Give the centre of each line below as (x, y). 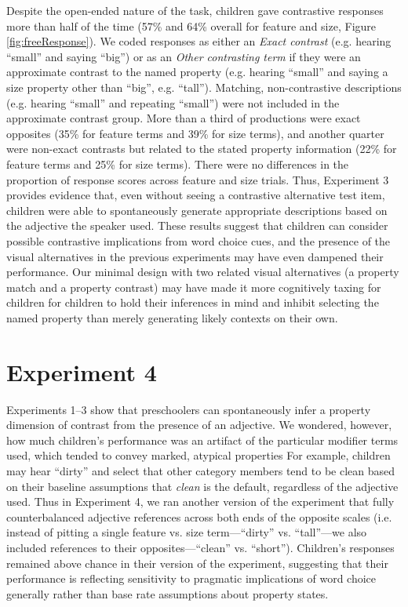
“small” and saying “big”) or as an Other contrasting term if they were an (184, 56)
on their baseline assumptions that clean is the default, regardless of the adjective (202, 486)
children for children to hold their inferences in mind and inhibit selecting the (193, 302)
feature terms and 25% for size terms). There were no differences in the (178, 164)
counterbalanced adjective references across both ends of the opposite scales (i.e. (199, 516)
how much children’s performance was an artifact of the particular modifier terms (202, 440)
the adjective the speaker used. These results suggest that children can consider (197, 225)
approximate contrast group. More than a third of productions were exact (184, 118)
